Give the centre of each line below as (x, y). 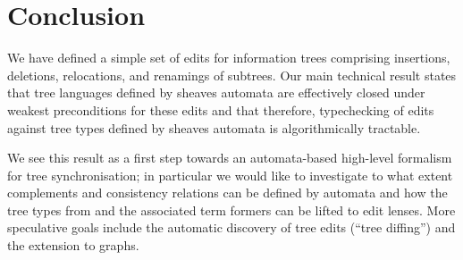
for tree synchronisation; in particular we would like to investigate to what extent (230, 175)
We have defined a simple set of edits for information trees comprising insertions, (229, 58)
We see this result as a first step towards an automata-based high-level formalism (230, 158)
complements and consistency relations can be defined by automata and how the (227, 193)
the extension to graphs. (73, 245)
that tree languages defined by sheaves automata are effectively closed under (216, 92)
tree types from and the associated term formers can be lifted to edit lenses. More (231, 210)
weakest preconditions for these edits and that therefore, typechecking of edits (221, 109)
